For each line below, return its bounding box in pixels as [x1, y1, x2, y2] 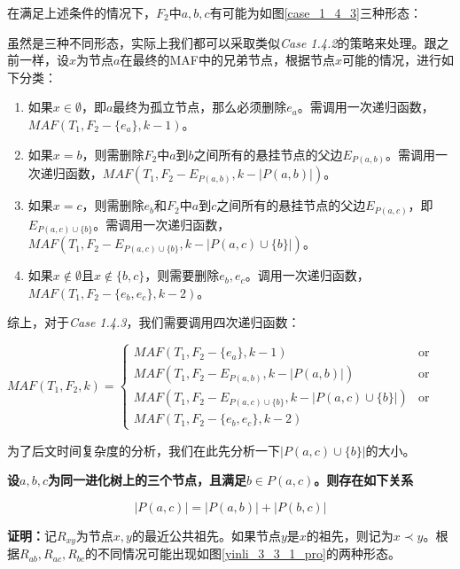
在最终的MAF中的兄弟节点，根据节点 [120, 51, 335, 69]
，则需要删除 [144, 266, 220, 284]
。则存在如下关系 [314, 471, 414, 489]
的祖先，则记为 [306, 526, 394, 544]
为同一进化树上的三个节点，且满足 [47, 471, 246, 489]
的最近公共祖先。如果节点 [131, 526, 281, 544]
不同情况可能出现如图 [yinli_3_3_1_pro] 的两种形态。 [97, 544, 401, 563]
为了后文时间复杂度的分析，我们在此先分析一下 [7, 440, 280, 459]
